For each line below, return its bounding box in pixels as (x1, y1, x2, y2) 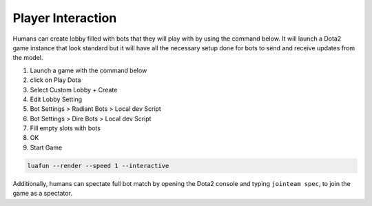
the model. (12, 54, 43, 62)
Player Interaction (12, 10, 117, 25)
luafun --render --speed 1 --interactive (27, 162, 169, 169)
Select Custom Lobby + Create (30, 85, 118, 94)
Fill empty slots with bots (30, 124, 101, 132)
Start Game (30, 143, 63, 152)
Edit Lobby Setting (30, 95, 83, 103)
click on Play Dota (30, 76, 81, 84)
